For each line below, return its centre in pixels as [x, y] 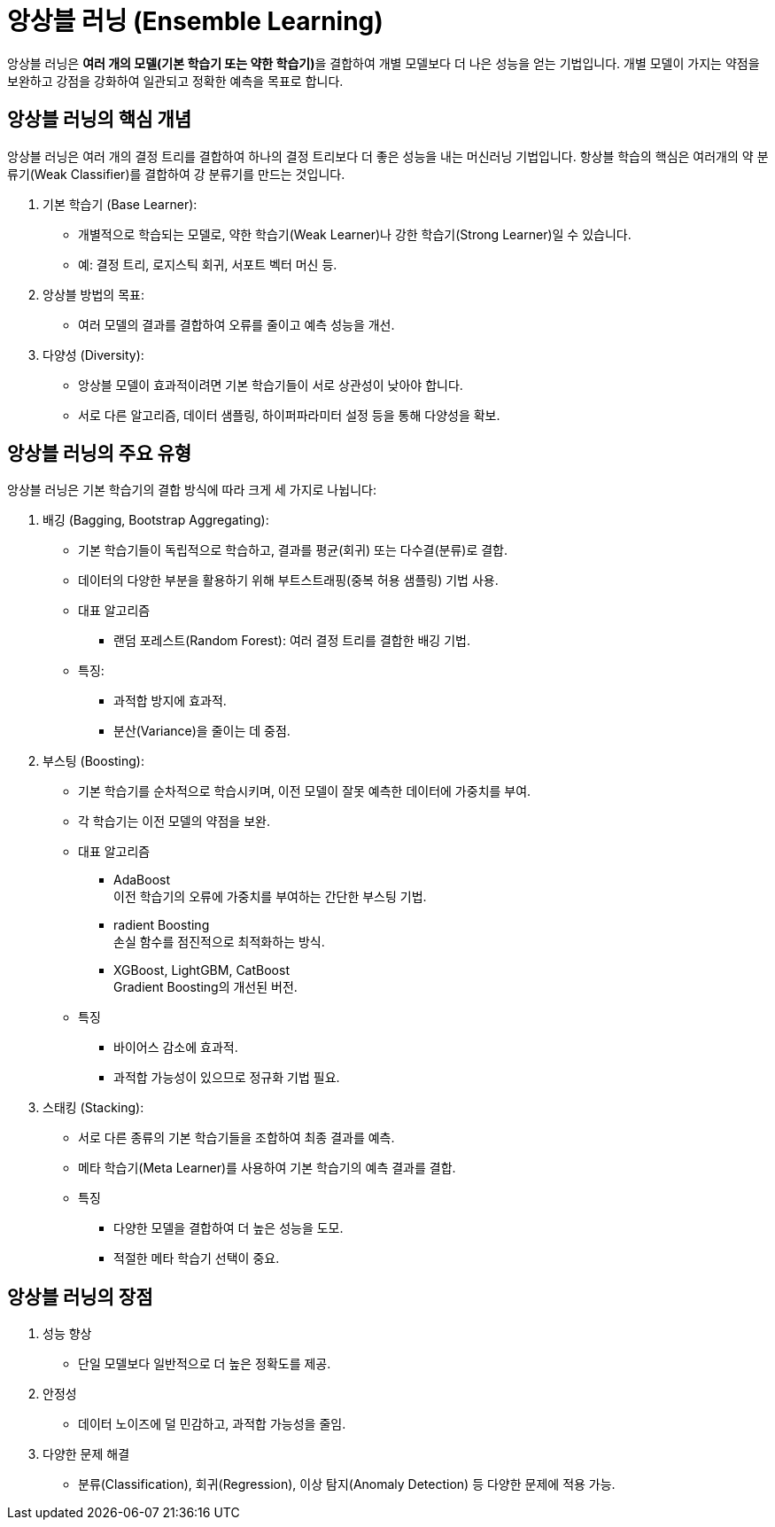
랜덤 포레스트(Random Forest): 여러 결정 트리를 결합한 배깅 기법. [292, 641]
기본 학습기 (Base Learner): [120, 204]
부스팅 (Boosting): [93, 761]
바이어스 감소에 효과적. [176, 1048]
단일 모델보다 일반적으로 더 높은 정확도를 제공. [205, 1364]
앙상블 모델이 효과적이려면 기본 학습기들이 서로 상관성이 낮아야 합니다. [271, 385]
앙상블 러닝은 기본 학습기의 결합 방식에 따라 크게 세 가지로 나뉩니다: [192, 490]
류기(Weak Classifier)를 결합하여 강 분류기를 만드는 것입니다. [176, 174]
